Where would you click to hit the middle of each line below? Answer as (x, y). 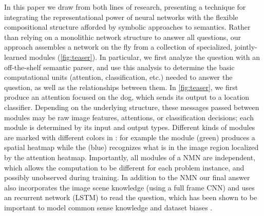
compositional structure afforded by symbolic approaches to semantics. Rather (127, 27)
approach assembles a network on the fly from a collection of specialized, (118, 47)
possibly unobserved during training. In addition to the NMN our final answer (127, 177)
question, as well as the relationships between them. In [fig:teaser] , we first (121, 87)
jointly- (246, 47)
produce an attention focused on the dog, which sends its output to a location (127, 97)
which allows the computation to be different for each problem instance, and (124, 167)
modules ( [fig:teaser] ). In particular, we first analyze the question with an (145, 57)
